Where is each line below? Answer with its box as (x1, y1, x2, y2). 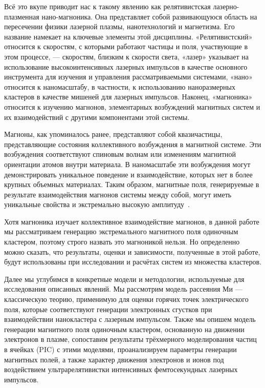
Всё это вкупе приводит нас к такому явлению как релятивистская (4, 1, 211, 11)
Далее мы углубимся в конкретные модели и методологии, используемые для (4, 273, 245, 284)
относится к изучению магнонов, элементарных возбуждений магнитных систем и (4, 101, 260, 112)
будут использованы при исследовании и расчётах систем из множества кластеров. (4, 256, 262, 267)
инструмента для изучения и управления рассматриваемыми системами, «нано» (4, 71, 253, 82)
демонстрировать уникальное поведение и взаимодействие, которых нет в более (4, 169, 253, 179)
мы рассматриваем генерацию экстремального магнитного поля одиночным (4, 226, 238, 237)
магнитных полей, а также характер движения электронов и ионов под (4, 354, 224, 364)
